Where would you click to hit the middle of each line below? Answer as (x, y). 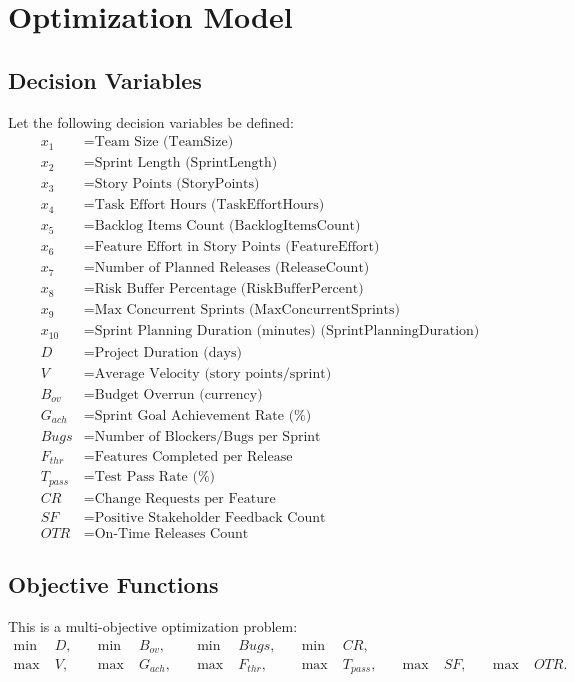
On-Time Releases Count (171, 533)
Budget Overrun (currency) (178, 394)
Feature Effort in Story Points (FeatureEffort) (237, 247)
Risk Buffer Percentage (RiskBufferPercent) (229, 289)
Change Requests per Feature (185, 498)
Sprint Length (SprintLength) (186, 163)
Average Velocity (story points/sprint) (213, 373)
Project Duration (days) (168, 352)
